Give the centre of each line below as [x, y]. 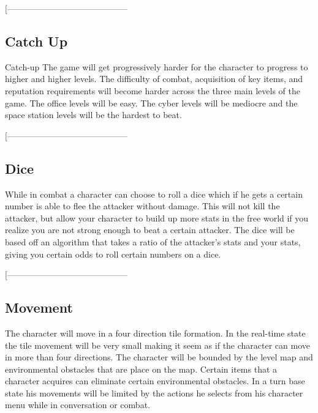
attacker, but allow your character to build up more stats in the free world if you [157, 218]
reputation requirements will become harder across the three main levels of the [153, 90]
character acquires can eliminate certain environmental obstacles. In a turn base [155, 381]
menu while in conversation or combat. [78, 405]
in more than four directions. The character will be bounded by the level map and [159, 357]
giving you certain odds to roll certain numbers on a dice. [113, 254]
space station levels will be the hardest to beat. [93, 115]
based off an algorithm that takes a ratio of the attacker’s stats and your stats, [153, 241]
